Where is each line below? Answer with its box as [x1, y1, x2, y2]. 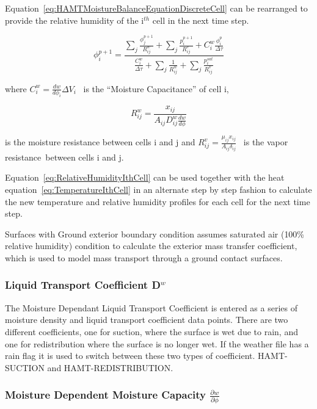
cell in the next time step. [152, 13, 249, 26]
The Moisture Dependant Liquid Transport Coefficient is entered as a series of [5, 301, 297, 314]
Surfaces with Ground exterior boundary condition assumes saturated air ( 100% [5, 227, 305, 240]
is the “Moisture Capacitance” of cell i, [83, 82, 229, 95]
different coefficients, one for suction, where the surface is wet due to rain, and [5, 325, 298, 338]
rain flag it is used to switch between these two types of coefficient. [5, 349, 255, 362]
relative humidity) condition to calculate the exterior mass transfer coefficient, [5, 239, 297, 252]
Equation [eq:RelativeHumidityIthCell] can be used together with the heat [5, 171, 285, 184]
